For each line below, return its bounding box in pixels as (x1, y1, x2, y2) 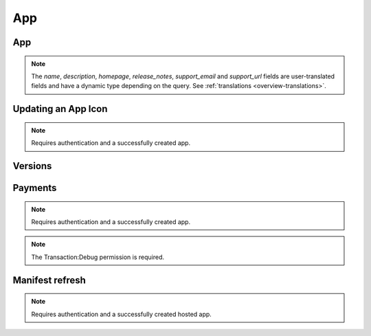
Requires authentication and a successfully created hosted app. (31, 310, 212, 318)
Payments (12, 182, 57, 194)
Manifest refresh (12, 274, 86, 286)
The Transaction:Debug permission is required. (31, 253, 165, 261)
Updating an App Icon (12, 103, 108, 115)
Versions (12, 160, 52, 172)
